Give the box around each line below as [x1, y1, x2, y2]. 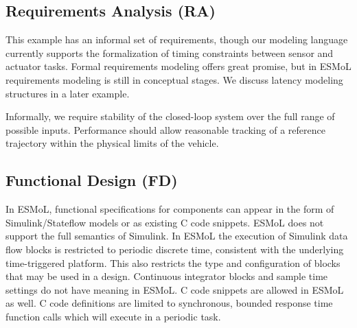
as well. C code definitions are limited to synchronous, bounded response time [5, 296, 333, 310]
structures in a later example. [5, 86, 130, 100]
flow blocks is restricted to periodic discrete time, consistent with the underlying [5, 242, 344, 256]
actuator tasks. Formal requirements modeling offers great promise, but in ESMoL [5, 59, 352, 73]
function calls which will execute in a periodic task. [5, 309, 221, 323]
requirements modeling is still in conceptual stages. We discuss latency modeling [5, 72, 343, 86]
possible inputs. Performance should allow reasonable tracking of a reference [5, 122, 325, 137]
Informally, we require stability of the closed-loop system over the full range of [5, 109, 335, 124]
